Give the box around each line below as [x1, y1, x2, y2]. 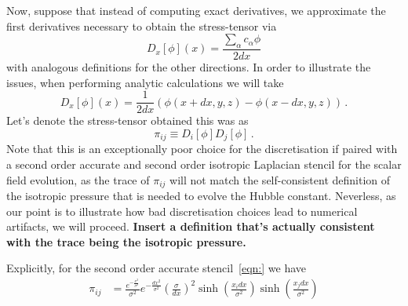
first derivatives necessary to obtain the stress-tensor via [6, 17, 277, 34]
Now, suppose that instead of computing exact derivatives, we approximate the [6, 2, 386, 18]
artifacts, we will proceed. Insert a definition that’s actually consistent [6, 218, 375, 235]
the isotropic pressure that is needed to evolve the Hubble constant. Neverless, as [6, 187, 396, 203]
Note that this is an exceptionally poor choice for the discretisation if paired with [6, 140, 398, 157]
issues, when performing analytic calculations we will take [6, 74, 284, 90]
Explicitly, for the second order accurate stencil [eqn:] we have [6, 260, 307, 276]
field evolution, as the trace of [6, 171, 150, 188]
